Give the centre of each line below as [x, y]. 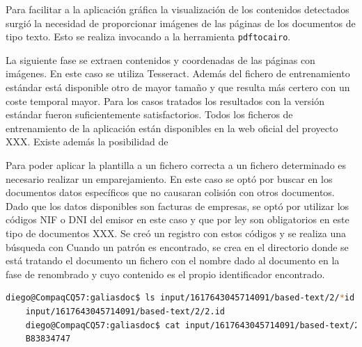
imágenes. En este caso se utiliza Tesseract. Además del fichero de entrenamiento [178, 73]
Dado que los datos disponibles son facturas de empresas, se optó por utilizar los [178, 205]
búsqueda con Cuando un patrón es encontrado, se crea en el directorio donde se [177, 247]
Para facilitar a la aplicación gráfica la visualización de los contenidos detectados [178, 9]
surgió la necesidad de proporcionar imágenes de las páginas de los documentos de [181, 23]
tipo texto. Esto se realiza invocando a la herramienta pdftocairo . [148, 37]
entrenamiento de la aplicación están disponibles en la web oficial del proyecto [172, 128]
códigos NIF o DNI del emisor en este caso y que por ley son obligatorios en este [178, 219]
